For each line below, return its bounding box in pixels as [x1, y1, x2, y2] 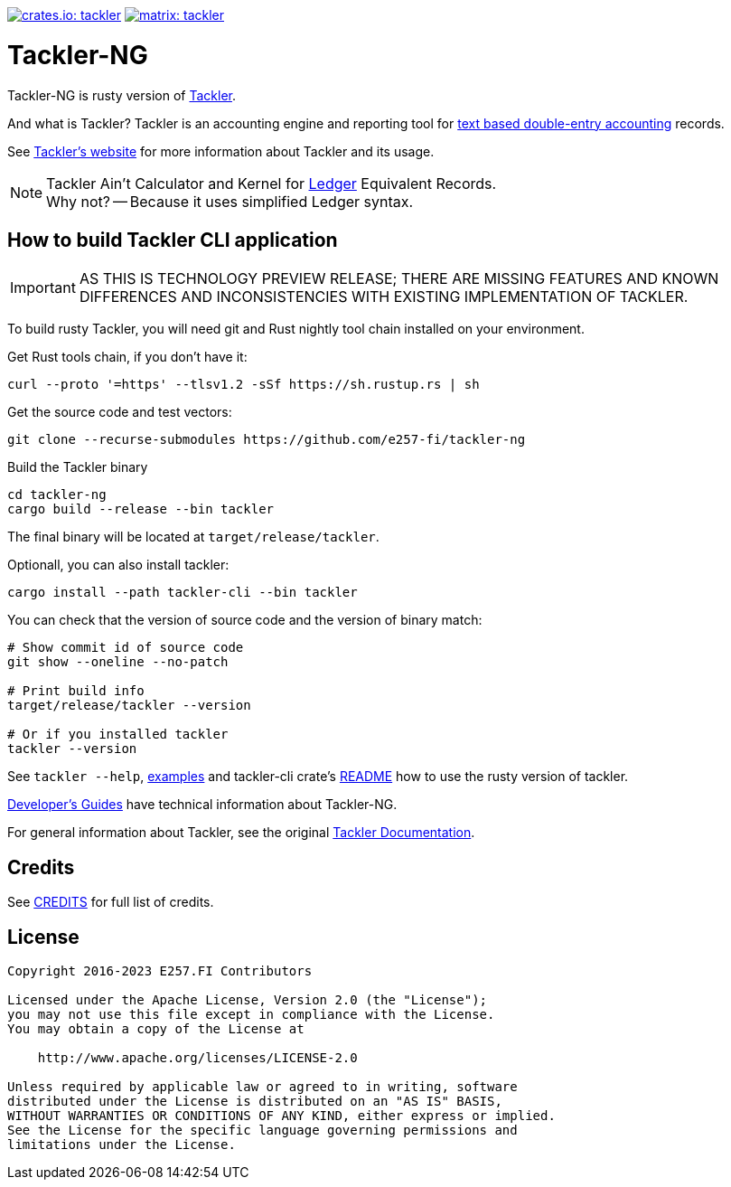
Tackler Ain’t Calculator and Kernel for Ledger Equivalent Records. [46, 174, 497, 193]
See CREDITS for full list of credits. [7, 894, 214, 910]
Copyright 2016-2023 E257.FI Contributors [7, 964, 313, 979]
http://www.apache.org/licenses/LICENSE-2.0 [37, 1050, 358, 1066]
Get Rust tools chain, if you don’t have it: [7, 349, 248, 365]
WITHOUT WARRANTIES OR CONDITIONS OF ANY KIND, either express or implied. [7, 1108, 556, 1124]
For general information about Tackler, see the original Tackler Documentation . [7, 824, 475, 841]
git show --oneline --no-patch [7, 655, 229, 670]
